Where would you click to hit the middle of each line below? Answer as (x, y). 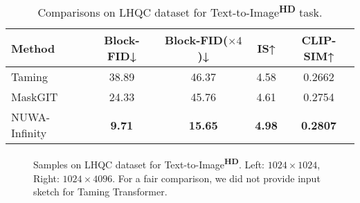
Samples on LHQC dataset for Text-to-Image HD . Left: (149, 163)
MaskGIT (35, 97)
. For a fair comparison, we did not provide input (216, 178)
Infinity (29, 133)
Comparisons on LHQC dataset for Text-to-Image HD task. (180, 11)
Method (33, 48)
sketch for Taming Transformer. (100, 192)
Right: (46, 178)
